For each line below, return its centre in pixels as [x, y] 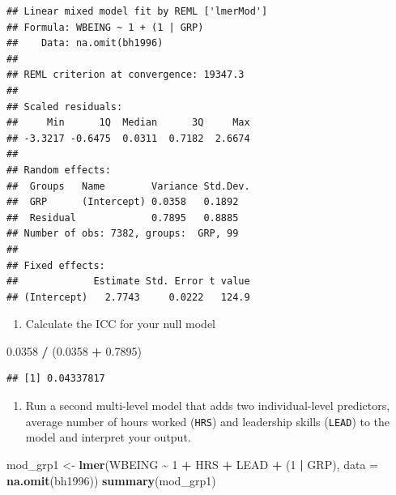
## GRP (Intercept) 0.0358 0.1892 [123, 202]
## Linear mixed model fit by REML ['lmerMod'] [137, 11]
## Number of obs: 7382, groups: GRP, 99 [123, 234]
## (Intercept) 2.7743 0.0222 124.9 [128, 297]
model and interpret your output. [108, 437]
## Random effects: [59, 170]
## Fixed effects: [56, 265]
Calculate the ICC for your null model [120, 324]
